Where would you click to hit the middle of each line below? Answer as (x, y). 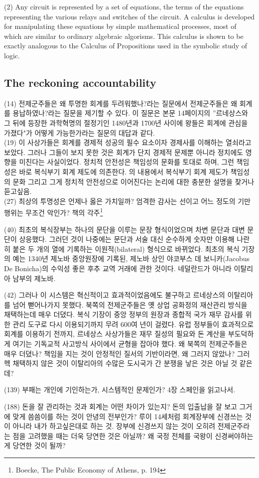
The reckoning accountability (80, 82)
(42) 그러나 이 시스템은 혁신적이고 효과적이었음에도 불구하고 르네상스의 (115, 295)
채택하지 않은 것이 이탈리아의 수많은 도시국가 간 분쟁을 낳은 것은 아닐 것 (125, 363)
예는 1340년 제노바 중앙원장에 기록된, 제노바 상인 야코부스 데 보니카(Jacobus (131, 258)
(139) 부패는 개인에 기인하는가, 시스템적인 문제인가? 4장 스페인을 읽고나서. (120, 390)
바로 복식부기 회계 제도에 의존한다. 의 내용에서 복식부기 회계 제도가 (124, 171)
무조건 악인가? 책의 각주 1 (64, 212)
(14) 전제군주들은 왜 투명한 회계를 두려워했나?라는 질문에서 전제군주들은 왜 (121, 103)
